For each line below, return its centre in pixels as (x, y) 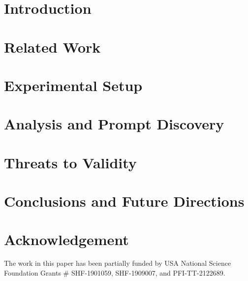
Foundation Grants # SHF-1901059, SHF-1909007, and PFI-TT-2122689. (115, 272)
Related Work (52, 47)
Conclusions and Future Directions (124, 201)
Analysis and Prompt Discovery (114, 124)
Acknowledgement (66, 239)
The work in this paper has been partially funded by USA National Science (118, 263)
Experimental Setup (73, 85)
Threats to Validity (70, 162)
